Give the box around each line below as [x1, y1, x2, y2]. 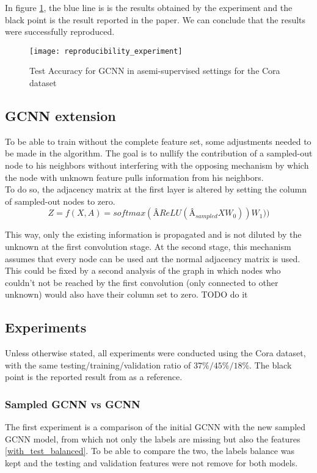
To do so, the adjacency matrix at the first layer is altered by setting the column [5, 183, 307, 196]
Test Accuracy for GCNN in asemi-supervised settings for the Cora [29, 64, 280, 77]
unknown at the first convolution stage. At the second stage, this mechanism [5, 240, 291, 252]
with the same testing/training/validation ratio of [5, 358, 191, 371]
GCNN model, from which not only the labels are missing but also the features [5, 432, 301, 445]
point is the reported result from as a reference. [5, 370, 183, 383]
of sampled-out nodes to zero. [5, 194, 115, 207]
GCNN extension [5, 106, 116, 125]
